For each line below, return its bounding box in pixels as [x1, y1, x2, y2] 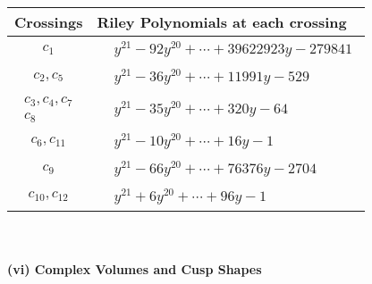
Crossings [14, 12, 83, 32]
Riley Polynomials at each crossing [97, 12, 347, 32]
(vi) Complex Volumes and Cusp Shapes [7, 260, 262, 279]
